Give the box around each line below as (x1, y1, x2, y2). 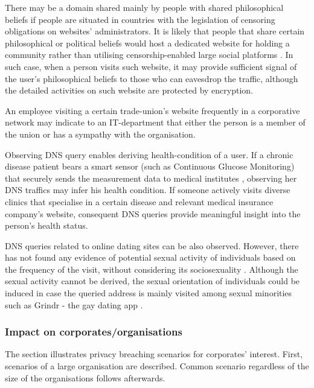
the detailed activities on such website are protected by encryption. (5, 84, 253, 97)
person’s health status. (5, 219, 88, 232)
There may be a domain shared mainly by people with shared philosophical (5, 1, 284, 13)
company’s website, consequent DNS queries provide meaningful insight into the (5, 207, 301, 220)
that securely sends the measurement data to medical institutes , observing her (5, 171, 297, 184)
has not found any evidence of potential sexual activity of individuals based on (5, 251, 296, 264)
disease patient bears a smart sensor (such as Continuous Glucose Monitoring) (5, 160, 295, 173)
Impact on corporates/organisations (5, 324, 182, 339)
